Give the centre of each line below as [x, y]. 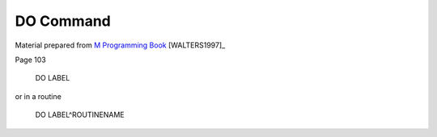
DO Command [63, 21]
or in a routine [38, 96]
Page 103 [30, 60]
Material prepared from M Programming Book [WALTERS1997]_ [120, 45]
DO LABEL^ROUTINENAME [80, 115]
